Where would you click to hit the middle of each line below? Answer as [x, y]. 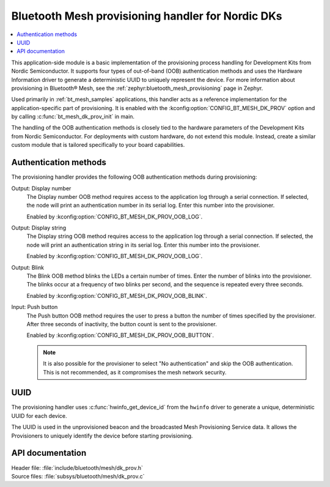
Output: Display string [39, 228]
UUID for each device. [39, 415]
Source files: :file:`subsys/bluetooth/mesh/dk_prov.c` [78, 476]
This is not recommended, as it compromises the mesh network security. [135, 372]
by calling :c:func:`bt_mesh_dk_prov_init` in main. [73, 117]
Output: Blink [28, 267]
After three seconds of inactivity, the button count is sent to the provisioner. [122, 324]
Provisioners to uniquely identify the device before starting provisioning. [102, 436]
